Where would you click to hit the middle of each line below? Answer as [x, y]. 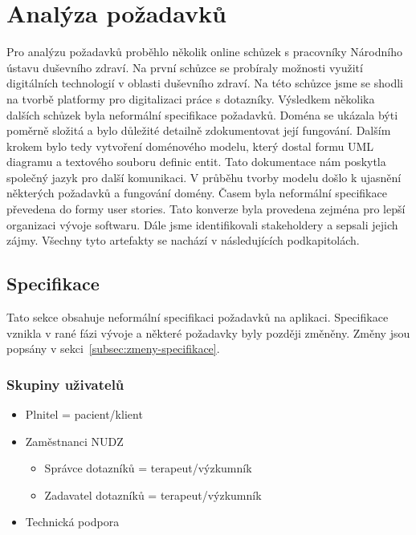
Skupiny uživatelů [65, 384]
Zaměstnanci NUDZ [74, 441]
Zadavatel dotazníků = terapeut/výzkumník [153, 494]
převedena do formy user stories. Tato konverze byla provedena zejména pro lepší [206, 209]
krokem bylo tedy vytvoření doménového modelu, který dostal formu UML [190, 146]
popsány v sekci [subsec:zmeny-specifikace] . [113, 349]
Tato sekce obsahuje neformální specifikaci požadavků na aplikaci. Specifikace [198, 317]
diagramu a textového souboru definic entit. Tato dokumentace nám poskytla [196, 162]
